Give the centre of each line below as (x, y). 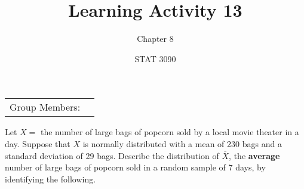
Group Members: (45, 107)
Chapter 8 (155, 39)
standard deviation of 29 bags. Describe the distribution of (112, 155)
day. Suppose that (38, 143)
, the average (254, 155)
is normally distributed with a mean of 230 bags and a (182, 143)
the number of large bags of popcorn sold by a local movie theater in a (170, 132)
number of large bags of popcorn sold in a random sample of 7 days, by (135, 167)
